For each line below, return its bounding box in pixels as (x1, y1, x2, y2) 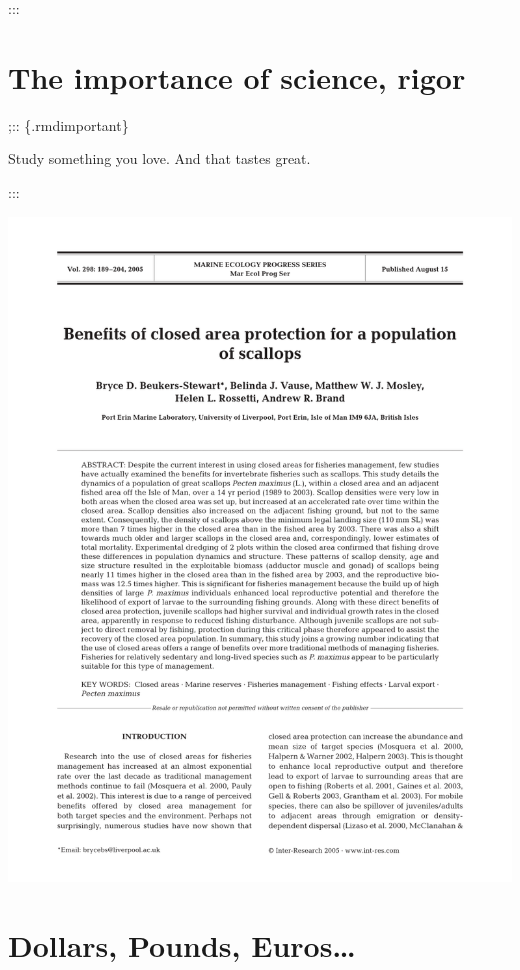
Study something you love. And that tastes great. (8, 148, 311, 169)
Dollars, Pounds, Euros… (8, 924, 356, 965)
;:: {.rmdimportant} (8, 114, 129, 135)
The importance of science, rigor (8, 56, 466, 97)
